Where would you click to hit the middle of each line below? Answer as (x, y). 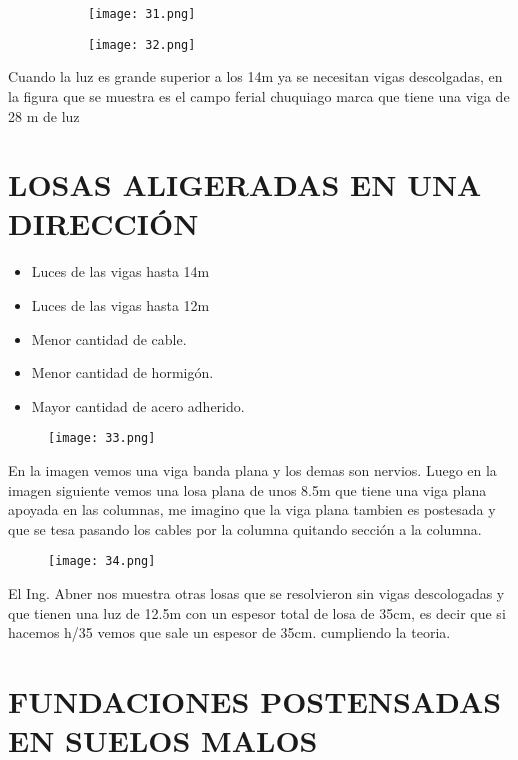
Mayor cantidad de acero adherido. (138, 405)
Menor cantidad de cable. (109, 338)
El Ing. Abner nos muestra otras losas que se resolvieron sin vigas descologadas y (256, 593)
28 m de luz (44, 115)
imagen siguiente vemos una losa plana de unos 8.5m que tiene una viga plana (247, 489)
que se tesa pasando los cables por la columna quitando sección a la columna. (245, 528)
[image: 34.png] (102, 561)
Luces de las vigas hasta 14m (120, 271)
